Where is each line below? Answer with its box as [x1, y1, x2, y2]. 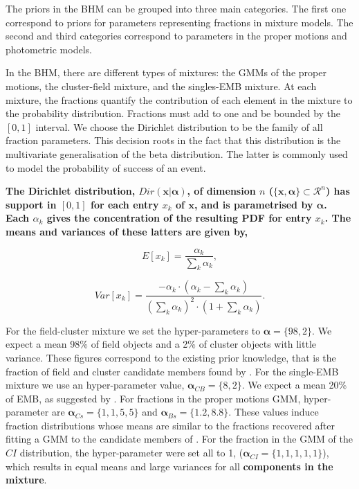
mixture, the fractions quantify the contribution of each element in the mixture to [6, 92, 353, 107]
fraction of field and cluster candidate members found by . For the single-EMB [6, 364, 339, 378]
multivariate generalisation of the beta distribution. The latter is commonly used [6, 146, 348, 161]
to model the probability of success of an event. [6, 160, 206, 175]
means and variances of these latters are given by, [6, 224, 248, 238]
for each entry [90, 197, 159, 211]
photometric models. [6, 42, 92, 56]
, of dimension [187, 184, 256, 198]
